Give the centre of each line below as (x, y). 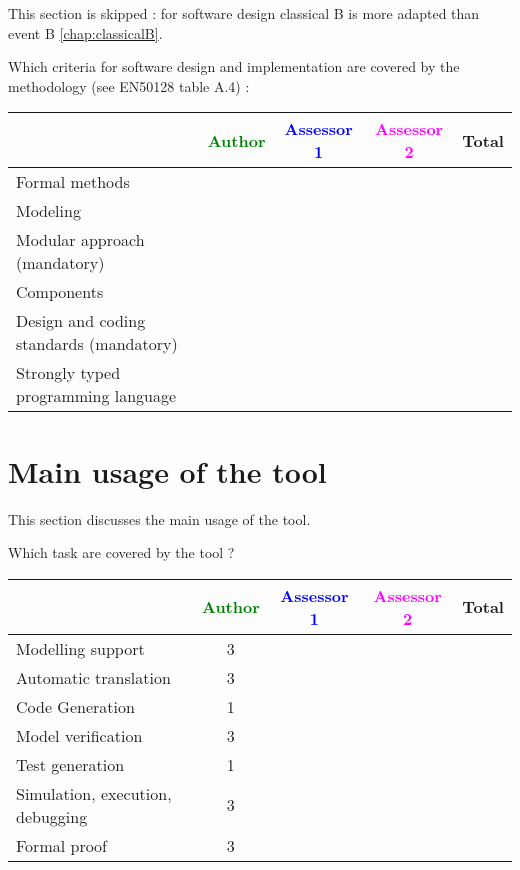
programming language (96, 396)
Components (60, 292)
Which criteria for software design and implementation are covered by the (234, 66)
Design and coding (81, 321)
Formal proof (62, 845)
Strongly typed (68, 373)
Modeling (48, 211)
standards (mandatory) (97, 344)
